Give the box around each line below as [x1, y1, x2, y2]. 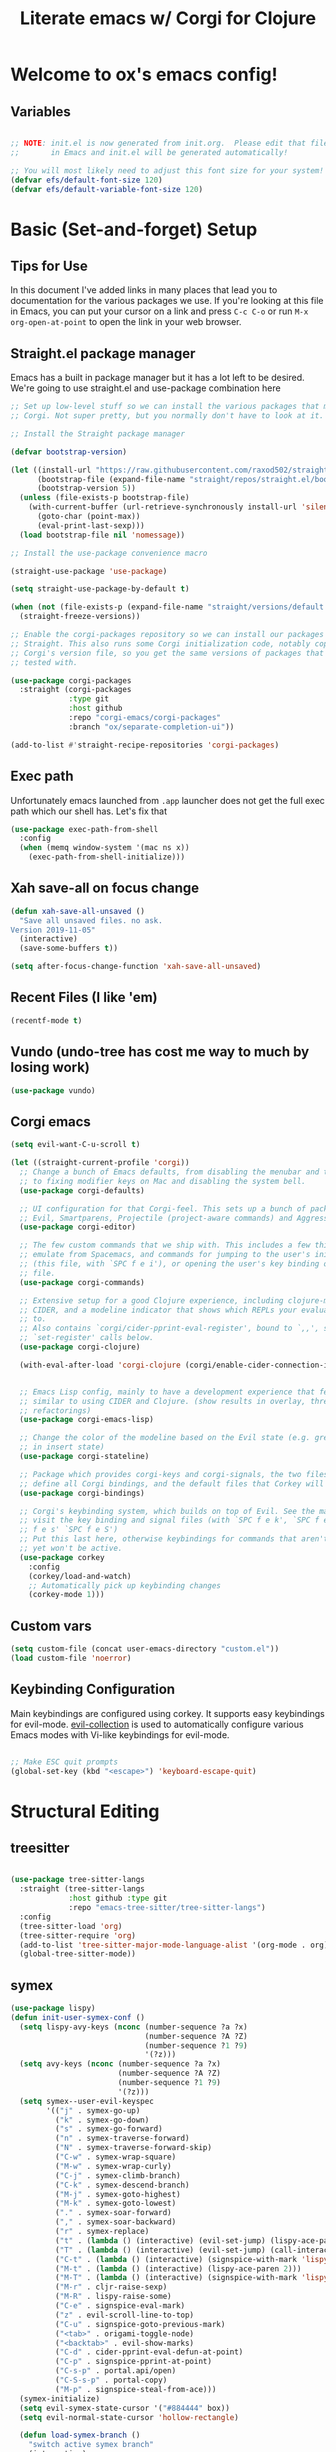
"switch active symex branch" [28, 2440, 155, 2450]
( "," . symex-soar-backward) [54, 2217, 177, 2227]
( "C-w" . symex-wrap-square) [54, 2152, 177, 2162]
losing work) [10, 1059, 90, 1076]
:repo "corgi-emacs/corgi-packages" [68, 713, 222, 723]
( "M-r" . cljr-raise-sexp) [54, 2282, 168, 2292]
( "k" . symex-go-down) [54, 2115, 150, 2125]
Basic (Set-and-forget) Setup [10, 218, 258, 241]
